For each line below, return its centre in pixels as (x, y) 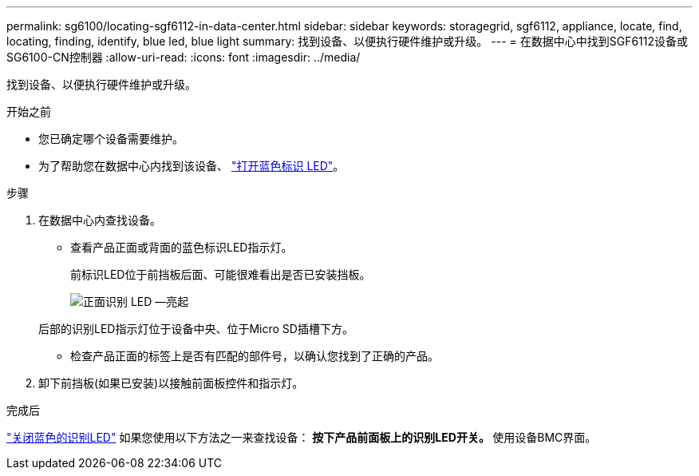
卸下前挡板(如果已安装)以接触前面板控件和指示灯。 (171, 383)
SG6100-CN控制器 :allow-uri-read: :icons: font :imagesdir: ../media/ (184, 57)
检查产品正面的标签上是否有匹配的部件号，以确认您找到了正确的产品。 (255, 356)
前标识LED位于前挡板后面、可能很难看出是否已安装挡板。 (221, 274)
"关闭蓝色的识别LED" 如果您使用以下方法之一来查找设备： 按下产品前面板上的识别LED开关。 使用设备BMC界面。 (302, 437)
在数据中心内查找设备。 (100, 220)
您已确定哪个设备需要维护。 (111, 139)
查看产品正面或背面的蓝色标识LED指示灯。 (182, 247)
